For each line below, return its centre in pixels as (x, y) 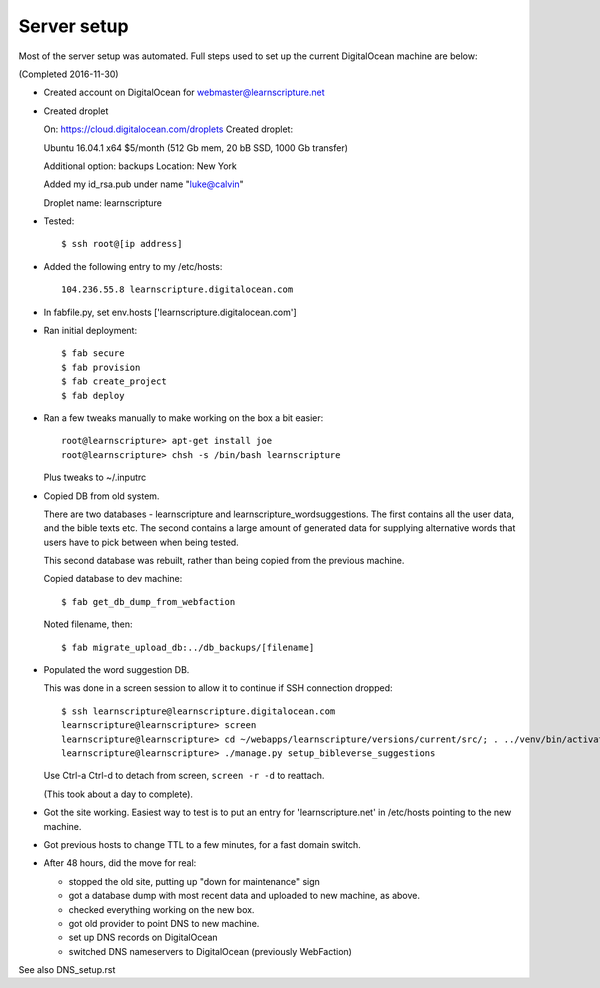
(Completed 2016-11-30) (68, 74)
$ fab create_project (114, 381)
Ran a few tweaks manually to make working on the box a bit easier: (183, 417)
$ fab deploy (93, 395)
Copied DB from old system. (101, 496)
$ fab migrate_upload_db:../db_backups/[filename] (188, 647)
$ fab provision (101, 367)
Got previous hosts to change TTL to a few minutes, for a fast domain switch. (202, 844)
